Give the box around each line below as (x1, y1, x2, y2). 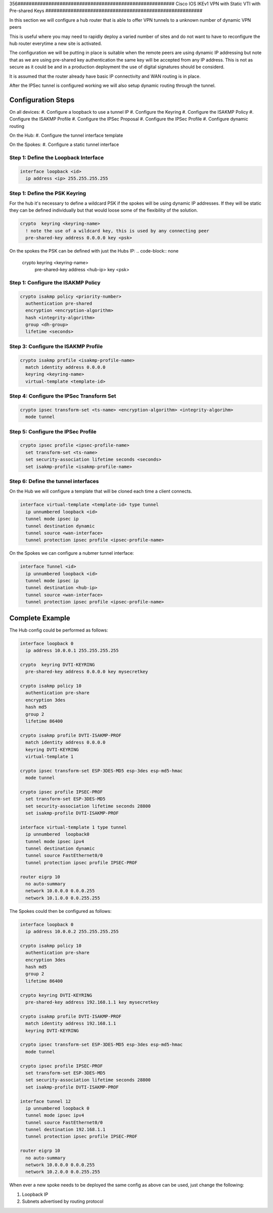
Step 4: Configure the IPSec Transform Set (9, 393, 116, 400)
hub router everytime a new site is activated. (9, 40, 102, 46)
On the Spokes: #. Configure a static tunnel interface (9, 141, 119, 148)
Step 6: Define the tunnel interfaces (9, 477, 99, 484)
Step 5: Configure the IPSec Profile (9, 428, 97, 435)
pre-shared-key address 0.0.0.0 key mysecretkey (25, 669, 149, 674)
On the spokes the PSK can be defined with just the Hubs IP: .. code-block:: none (9, 248, 179, 254)
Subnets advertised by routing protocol (22, 1198, 104, 1204)
